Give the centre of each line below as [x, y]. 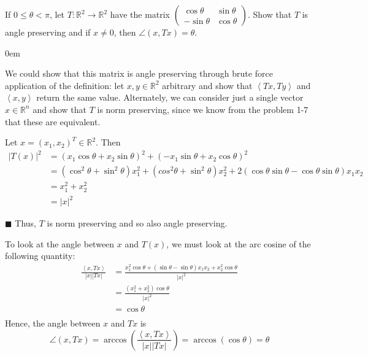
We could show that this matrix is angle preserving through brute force [139, 73]
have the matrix [140, 14]
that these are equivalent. [53, 121]
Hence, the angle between [53, 323]
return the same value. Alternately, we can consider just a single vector [170, 97]
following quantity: [40, 256]
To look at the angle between [60, 243]
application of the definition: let [65, 85]
